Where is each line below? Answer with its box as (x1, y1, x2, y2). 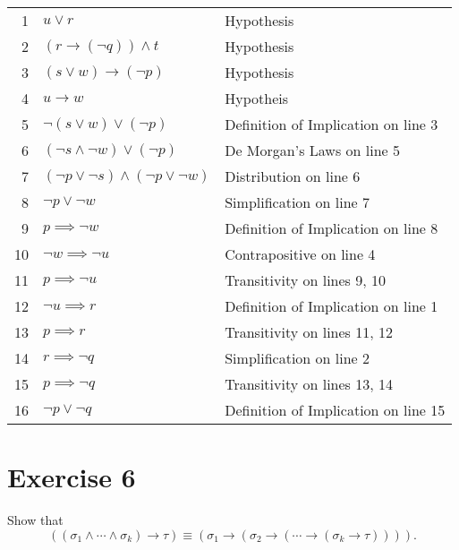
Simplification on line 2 (225, 348, 370, 368)
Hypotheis (225, 88, 288, 108)
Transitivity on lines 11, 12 (225, 322, 394, 342)
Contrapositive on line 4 (225, 244, 376, 264)
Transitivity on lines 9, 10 (225, 270, 387, 290)
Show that (7, 511, 64, 529)
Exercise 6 (7, 459, 136, 495)
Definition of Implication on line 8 (225, 218, 438, 238)
